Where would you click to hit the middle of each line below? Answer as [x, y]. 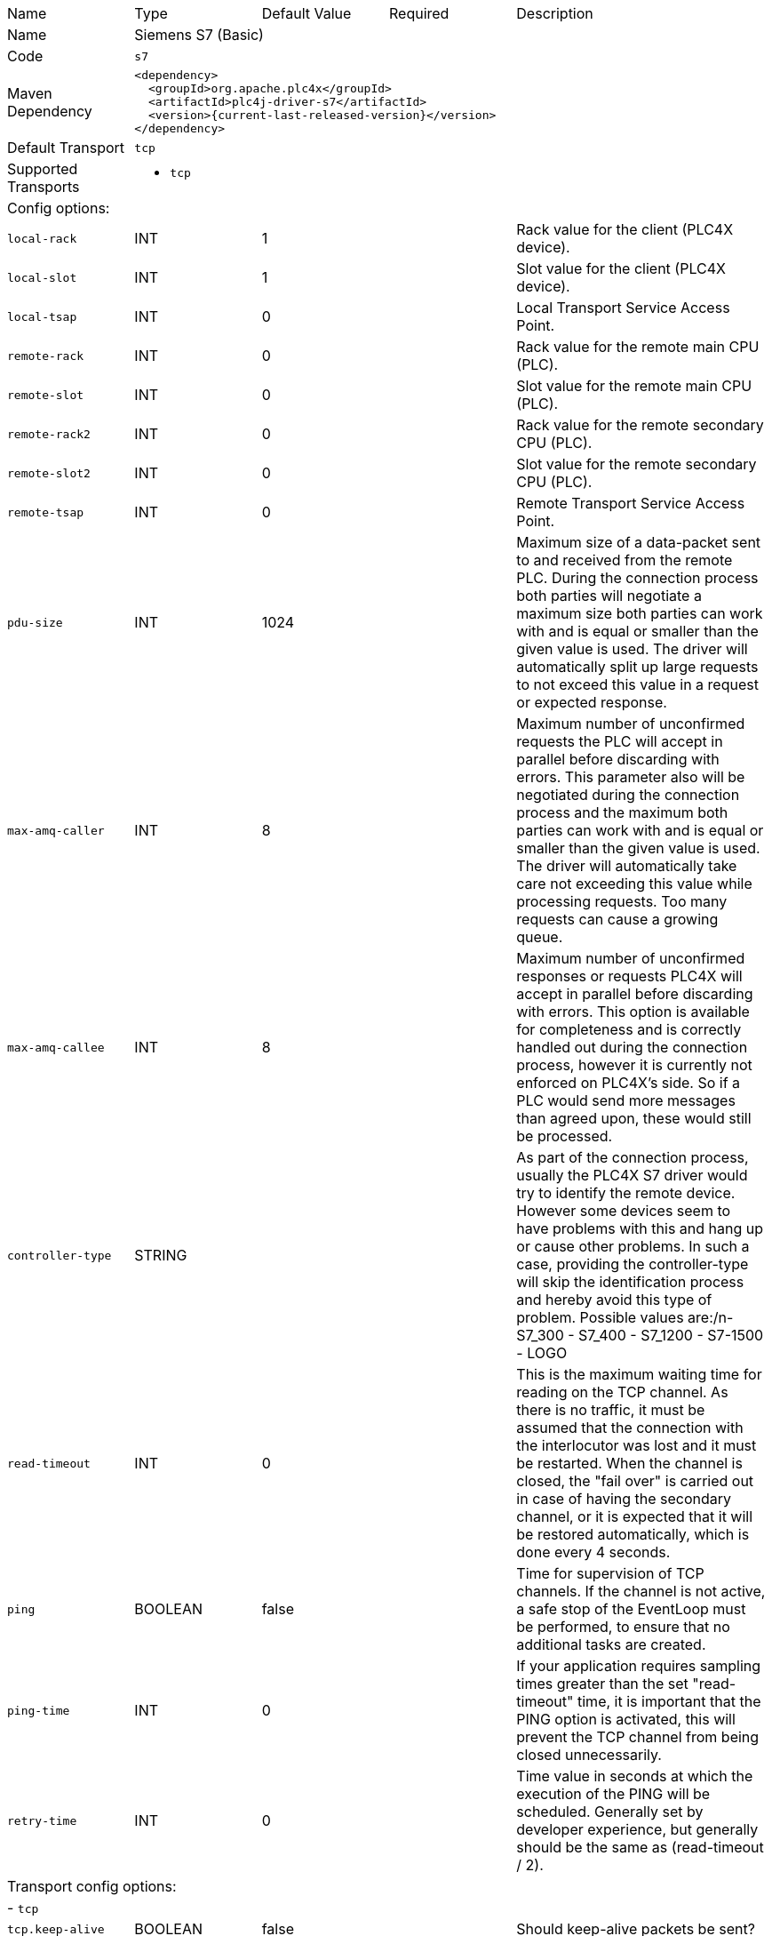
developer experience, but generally [637, 1829]
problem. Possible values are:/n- [625, 1317]
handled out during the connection [632, 1047]
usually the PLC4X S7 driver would [632, 1175]
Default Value [306, 13]
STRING [161, 1255]
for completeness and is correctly [629, 1029]
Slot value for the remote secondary [637, 464]
